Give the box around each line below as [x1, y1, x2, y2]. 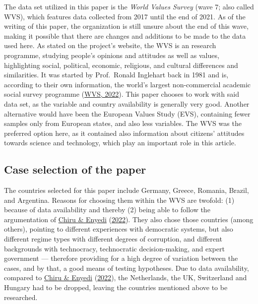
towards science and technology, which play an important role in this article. [4, 137, 236, 148]
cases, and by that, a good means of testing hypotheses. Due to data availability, [4, 262, 249, 273]
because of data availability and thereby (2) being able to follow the [4, 204, 210, 215]
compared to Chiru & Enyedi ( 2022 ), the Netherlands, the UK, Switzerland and [4, 272, 247, 283]
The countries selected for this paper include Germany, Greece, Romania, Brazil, [4, 185, 249, 195]
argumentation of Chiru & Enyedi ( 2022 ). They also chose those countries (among [4, 214, 254, 224]
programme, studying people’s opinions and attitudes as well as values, [4, 50, 219, 60]
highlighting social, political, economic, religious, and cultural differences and [4, 60, 238, 70]
